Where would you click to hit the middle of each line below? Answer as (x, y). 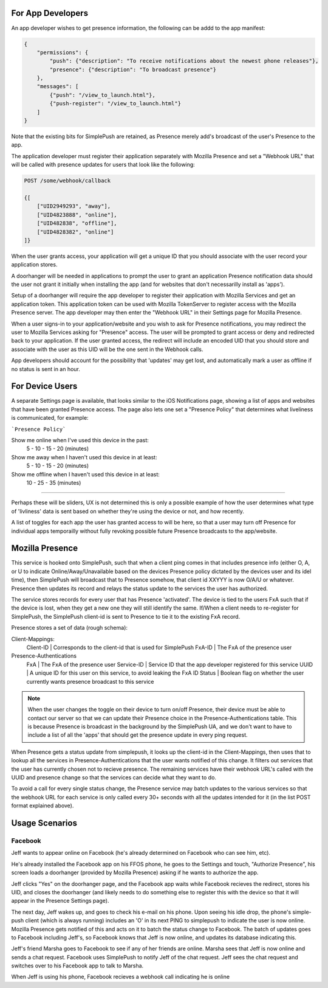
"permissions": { (63, 52)
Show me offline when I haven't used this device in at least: (86, 474)
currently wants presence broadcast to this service (90, 681)
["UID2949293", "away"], (74, 206)
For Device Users (44, 386)
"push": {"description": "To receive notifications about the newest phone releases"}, (184, 61)
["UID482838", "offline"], (77, 223)
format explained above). (43, 805)
